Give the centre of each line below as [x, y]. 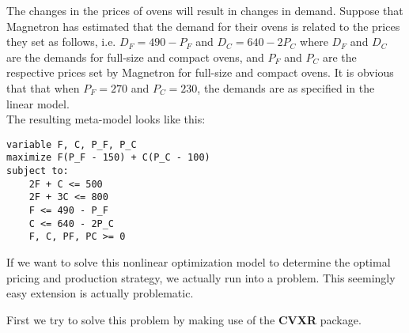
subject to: [38, 171]
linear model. [38, 103]
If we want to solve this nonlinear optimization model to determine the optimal [199, 262]
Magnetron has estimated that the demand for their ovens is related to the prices [203, 26]
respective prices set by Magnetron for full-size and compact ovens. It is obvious [200, 72]
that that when [43, 87]
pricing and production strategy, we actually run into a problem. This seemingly [201, 277]
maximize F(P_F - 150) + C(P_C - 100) [108, 158]
